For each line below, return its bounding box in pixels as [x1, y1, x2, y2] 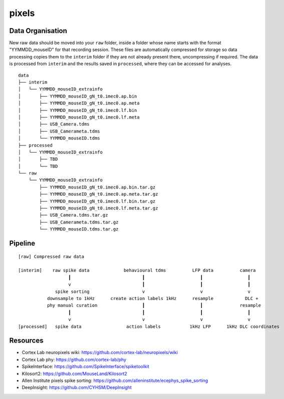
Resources [9, 336, 44, 345]
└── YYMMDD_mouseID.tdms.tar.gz [39, 226, 119, 232]
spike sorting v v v [55, 288, 250, 294]
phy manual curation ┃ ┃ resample [47, 302, 261, 308]
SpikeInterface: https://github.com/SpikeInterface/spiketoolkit [22, 363, 150, 369]
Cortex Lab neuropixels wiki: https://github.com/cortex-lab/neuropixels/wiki [22, 349, 178, 355]
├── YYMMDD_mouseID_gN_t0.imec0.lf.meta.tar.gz [39, 205, 158, 211]
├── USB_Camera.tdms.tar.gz [39, 212, 108, 218]
